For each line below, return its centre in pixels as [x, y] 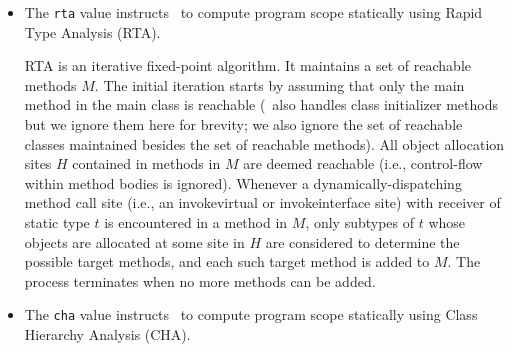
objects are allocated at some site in [134, 241]
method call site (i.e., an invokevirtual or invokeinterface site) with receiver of [262, 202]
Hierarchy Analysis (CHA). [107, 334]
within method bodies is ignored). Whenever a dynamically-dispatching [243, 182]
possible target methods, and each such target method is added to [227, 261]
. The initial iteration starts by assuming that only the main [279, 84]
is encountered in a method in [196, 222]
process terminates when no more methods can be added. [200, 280]
